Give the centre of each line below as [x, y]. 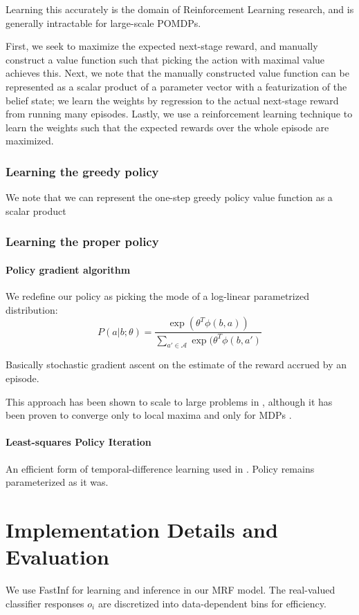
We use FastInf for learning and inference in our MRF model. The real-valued [171, 590]
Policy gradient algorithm [68, 269]
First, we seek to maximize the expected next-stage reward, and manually [162, 46]
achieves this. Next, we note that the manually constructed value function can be [177, 73]
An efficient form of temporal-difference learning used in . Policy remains [160, 468]
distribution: [32, 309]
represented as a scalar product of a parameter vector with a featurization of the [176, 86]
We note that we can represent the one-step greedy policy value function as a [169, 197]
